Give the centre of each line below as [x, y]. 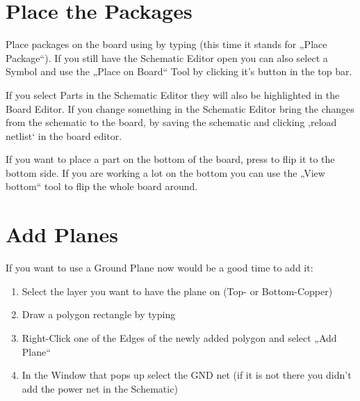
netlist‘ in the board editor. [64, 135]
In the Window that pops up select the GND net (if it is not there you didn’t [187, 375]
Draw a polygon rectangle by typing [99, 314]
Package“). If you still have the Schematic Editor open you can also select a [167, 57]
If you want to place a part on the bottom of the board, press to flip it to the [170, 159]
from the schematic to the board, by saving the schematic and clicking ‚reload [171, 122]
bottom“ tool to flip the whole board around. [102, 186]
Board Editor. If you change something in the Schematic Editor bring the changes [180, 108]
